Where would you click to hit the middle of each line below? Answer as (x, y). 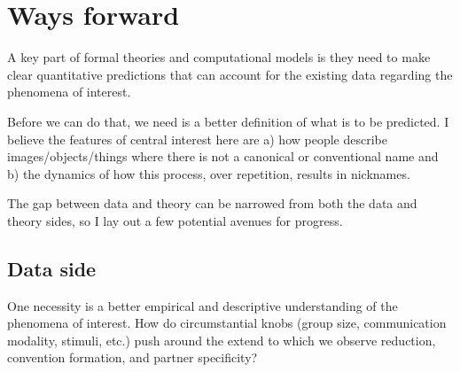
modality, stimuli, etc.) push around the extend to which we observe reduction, (222, 340)
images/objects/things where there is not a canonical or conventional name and (223, 156)
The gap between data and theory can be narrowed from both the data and (212, 203)
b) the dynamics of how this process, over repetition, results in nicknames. (209, 173)
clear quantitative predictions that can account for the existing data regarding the (230, 74)
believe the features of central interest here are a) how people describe (197, 139)
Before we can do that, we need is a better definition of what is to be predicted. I (228, 121)
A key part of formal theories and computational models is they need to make (219, 57)
